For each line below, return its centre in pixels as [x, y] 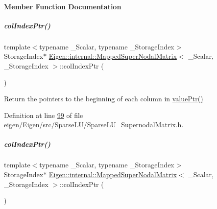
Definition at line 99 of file [44, 115]
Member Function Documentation [63, 6]
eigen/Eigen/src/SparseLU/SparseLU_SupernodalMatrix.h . [94, 125]
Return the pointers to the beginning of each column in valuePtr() [104, 99]
